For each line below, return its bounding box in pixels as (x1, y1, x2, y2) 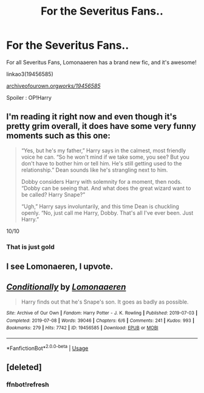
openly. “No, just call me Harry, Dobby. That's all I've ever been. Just (21, 209, 194, 217)
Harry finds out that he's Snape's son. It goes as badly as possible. (21, 298, 189, 305)
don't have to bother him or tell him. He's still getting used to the (21, 159, 182, 167)
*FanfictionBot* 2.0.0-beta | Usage (6, 343, 89, 352)
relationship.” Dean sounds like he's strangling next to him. (21, 166, 168, 173)
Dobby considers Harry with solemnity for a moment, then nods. (21, 178, 182, 185)
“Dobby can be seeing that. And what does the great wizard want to (21, 184, 191, 192)
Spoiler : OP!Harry (6, 94, 52, 101)
